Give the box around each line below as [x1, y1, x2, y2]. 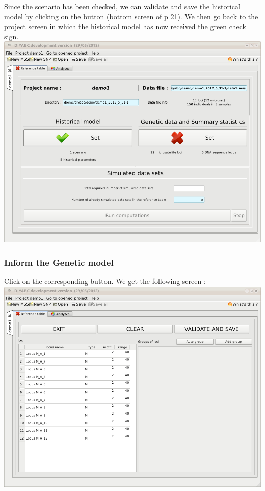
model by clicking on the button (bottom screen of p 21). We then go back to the [4, 11, 258, 21]
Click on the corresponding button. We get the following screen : [4, 276, 206, 287]
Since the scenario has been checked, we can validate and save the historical [4, 1, 241, 11]
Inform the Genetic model [4, 255, 114, 268]
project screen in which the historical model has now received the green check [4, 21, 246, 32]
